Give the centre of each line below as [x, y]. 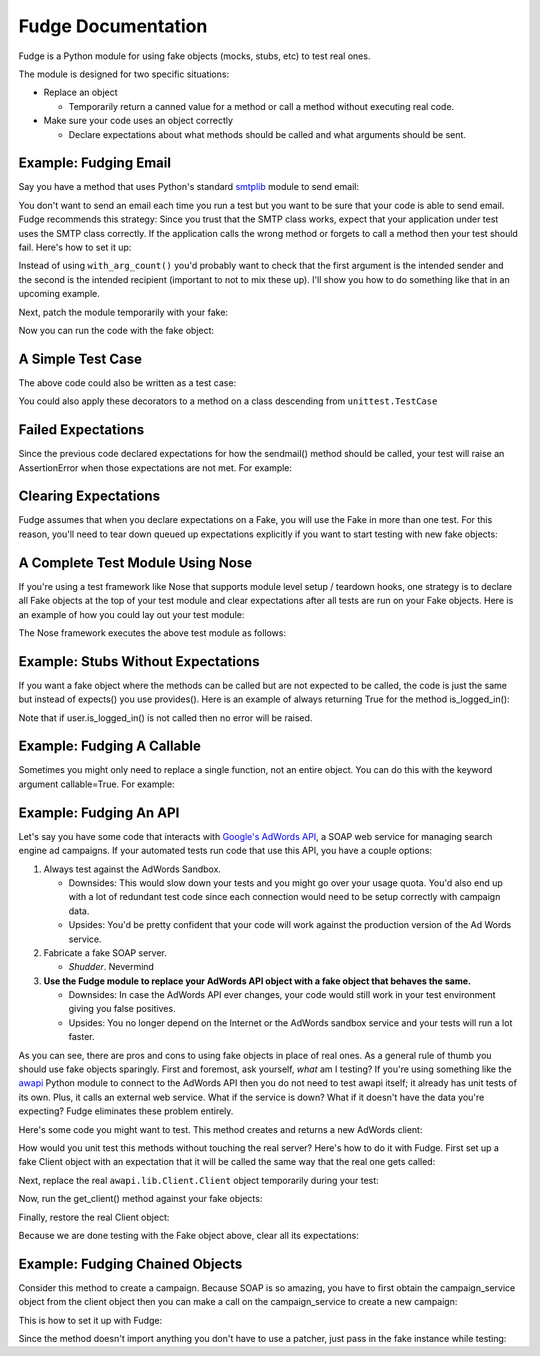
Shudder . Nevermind [111, 967]
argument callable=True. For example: [96, 784]
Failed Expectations [81, 430]
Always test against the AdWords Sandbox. [132, 869]
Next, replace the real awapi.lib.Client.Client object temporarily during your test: [198, 1180]
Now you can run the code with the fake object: [116, 330]
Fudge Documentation [113, 26]
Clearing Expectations [89, 496]
